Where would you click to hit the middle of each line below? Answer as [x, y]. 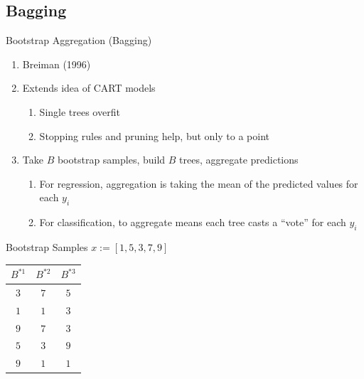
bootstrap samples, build [111, 160]
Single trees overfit [80, 111]
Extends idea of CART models [89, 88]
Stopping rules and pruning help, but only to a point [155, 135]
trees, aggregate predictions [239, 160]
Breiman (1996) [57, 64]
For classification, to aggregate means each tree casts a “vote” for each [193, 222]
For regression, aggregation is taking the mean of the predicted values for [199, 183]
